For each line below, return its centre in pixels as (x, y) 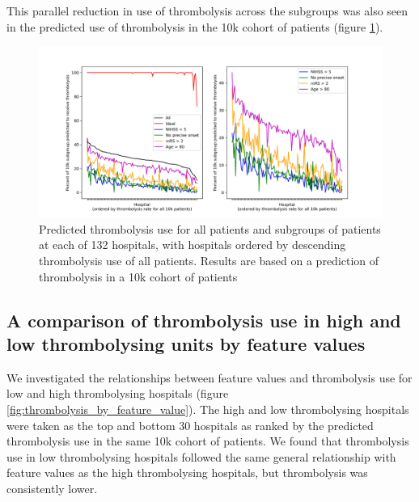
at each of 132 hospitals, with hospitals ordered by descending (193, 245)
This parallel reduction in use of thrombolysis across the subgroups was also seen (207, 11)
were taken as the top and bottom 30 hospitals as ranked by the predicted (190, 425)
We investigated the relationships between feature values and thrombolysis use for (209, 377)
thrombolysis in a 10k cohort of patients (138, 276)
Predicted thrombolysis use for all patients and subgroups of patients (210, 228)
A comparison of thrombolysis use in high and (204, 320)
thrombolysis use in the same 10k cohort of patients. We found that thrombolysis (208, 441)
